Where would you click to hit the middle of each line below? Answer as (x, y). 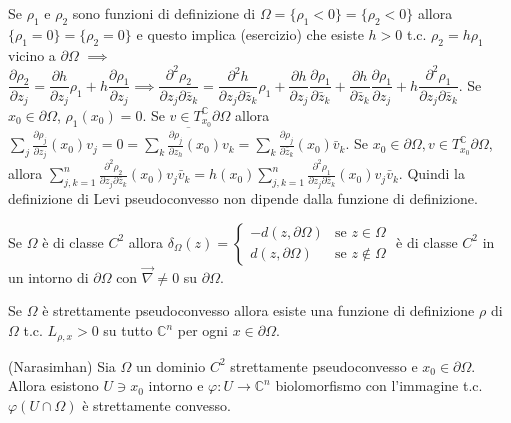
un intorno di (48, 276)
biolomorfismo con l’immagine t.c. (379, 385)
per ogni (202, 330)
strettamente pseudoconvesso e (324, 365)
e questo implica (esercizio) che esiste (250, 33)
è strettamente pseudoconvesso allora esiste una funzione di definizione (258, 310)
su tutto (128, 330)
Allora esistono (53, 385)
